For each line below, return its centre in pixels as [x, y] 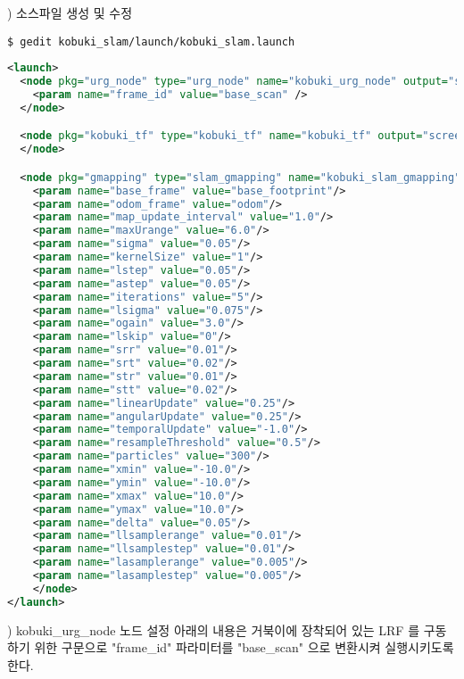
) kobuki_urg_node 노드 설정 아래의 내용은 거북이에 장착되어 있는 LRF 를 [214, 629]
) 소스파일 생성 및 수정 [70, 12]
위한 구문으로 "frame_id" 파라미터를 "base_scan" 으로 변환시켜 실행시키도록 [244, 647]
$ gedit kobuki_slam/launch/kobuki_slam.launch [151, 41]
